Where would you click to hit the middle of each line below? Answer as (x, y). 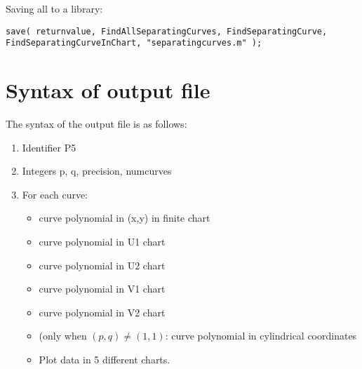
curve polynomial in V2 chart (102, 312)
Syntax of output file (108, 90)
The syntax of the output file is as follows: (96, 124)
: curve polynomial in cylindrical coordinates (261, 336)
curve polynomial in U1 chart (102, 241)
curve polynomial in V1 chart (102, 289)
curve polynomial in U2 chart (102, 265)
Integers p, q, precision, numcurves (97, 171)
